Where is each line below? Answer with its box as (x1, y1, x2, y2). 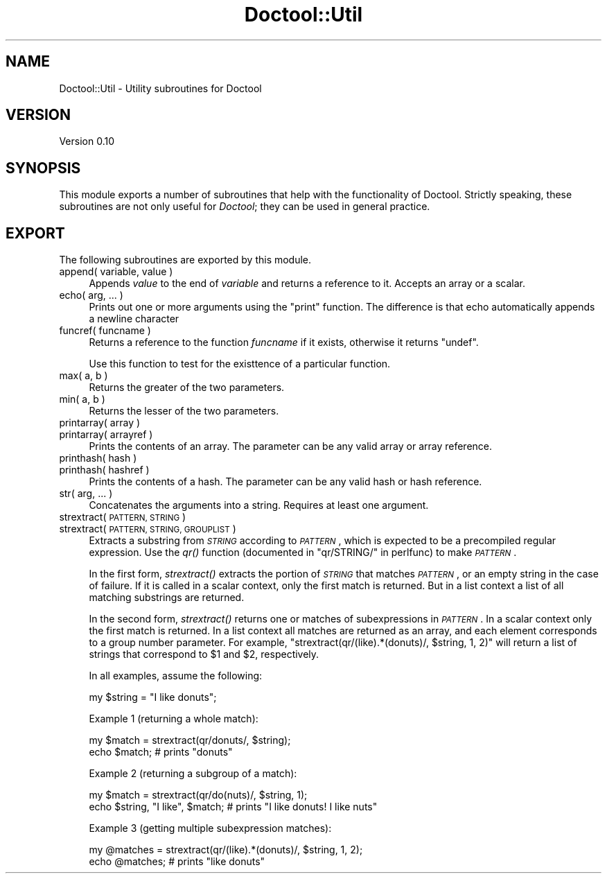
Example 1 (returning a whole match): (89, 713, 258, 725)
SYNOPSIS (6, 159, 81, 177)
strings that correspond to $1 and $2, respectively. (89, 648, 319, 661)
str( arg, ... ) (59, 487, 113, 500)
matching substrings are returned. (89, 591, 245, 604)
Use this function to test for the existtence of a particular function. (89, 358, 391, 370)
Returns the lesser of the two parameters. (89, 405, 279, 417)
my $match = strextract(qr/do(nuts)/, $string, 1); (89, 789, 308, 801)
